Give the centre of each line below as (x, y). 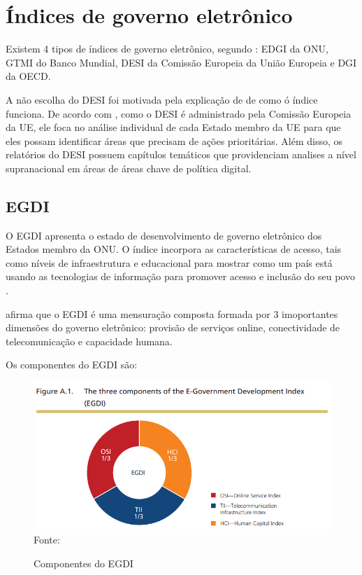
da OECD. (28, 76)
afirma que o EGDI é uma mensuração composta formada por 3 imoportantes (172, 313)
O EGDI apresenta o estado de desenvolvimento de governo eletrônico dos (164, 235)
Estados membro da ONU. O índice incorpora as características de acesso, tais (174, 249)
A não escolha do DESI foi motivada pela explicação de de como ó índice (162, 99)
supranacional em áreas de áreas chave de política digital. (129, 168)
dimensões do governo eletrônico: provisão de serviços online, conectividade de (173, 327)
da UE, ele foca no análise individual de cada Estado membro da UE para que (173, 127)
